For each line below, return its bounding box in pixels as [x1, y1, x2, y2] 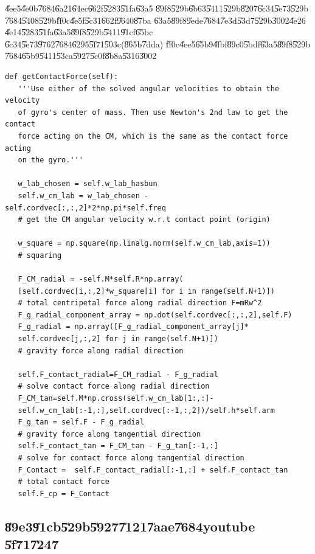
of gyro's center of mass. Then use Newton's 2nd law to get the [18, 108, 288, 117]
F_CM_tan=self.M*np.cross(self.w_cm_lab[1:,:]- [18, 394, 214, 403]
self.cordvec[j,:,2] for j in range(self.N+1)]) [18, 334, 218, 344]
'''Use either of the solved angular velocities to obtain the [18, 84, 280, 93]
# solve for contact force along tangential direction [18, 453, 244, 462]
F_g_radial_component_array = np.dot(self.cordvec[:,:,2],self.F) [18, 310, 292, 319]
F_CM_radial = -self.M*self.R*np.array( [18, 275, 184, 284]
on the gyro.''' [18, 156, 83, 165]
